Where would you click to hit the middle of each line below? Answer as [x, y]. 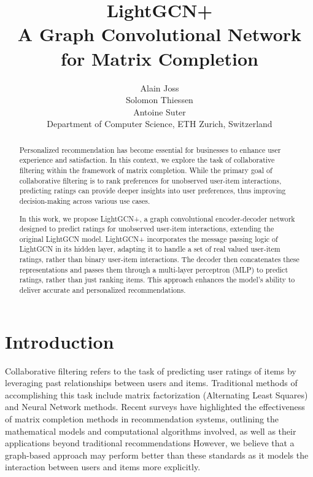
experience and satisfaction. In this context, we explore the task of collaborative [147, 160]
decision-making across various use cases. [85, 200]
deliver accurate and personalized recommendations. [102, 290]
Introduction [60, 341]
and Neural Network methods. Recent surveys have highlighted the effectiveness [155, 407]
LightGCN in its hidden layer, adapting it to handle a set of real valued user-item [150, 249]
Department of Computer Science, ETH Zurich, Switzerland [160, 124]
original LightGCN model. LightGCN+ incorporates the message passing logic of [149, 238]
